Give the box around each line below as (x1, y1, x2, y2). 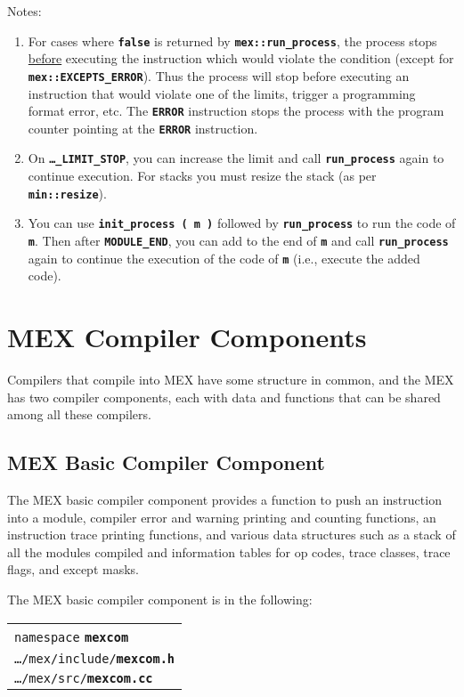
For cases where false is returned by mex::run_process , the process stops (28, 31, 437, 50)
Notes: (7, 2, 42, 20)
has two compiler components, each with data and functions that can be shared (7, 387, 441, 406)
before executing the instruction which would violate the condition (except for (28, 49, 454, 68)
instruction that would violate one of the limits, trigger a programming (28, 84, 416, 102)
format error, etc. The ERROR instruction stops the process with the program (28, 101, 444, 120)
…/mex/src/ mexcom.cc (14, 670, 153, 685)
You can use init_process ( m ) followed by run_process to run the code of (28, 214, 456, 232)
